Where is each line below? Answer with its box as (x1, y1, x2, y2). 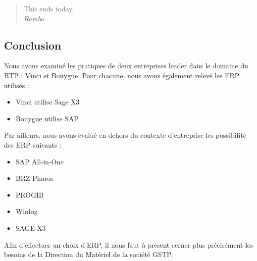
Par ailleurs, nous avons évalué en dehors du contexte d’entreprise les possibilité (4, 130, 247, 140)
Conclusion (4, 37, 61, 52)
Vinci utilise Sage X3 (15, 97, 80, 107)
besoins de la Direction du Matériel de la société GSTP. (4, 249, 173, 260)
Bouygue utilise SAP (15, 113, 79, 123)
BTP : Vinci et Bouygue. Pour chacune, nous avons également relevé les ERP (4, 70, 240, 80)
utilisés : (4, 80, 29, 90)
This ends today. (23, 3, 74, 13)
